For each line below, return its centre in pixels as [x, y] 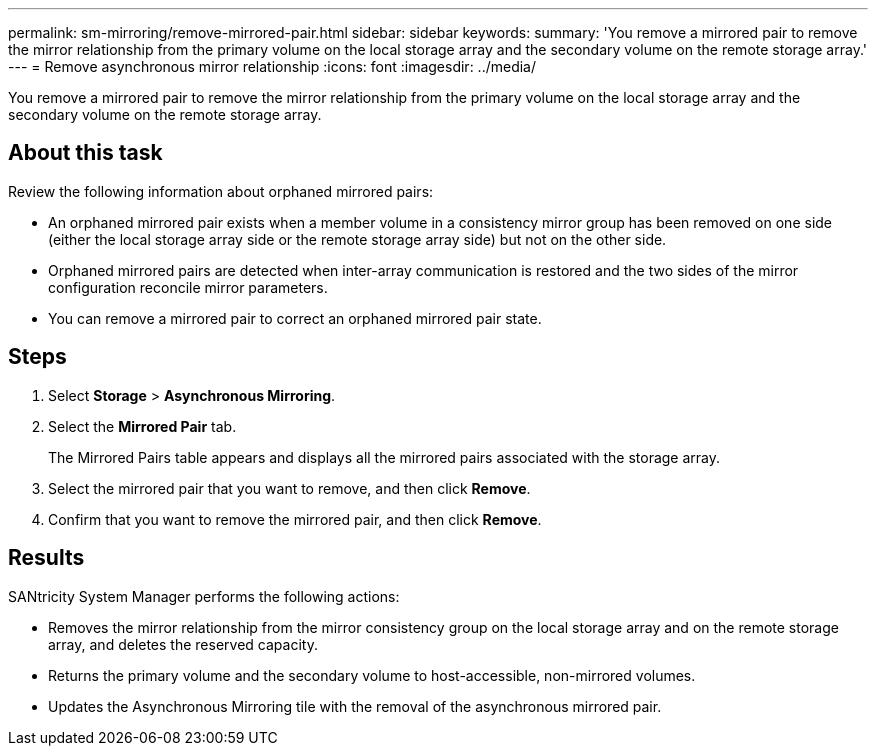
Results [46, 558]
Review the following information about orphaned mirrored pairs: [221, 191]
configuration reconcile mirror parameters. [188, 287]
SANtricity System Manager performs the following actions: [204, 596]
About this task [85, 153]
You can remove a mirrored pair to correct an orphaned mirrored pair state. [295, 318]
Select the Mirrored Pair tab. [142, 426]
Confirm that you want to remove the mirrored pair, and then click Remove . [295, 519]
